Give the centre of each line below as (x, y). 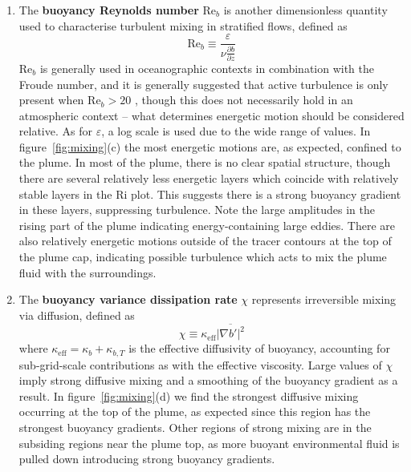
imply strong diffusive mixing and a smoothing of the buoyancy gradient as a (208, 380)
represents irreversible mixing (324, 299)
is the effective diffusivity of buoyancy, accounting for (259, 348)
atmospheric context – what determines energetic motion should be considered (212, 115)
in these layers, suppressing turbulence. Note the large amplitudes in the (197, 210)
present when (51, 100)
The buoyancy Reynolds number (109, 10)
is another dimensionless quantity (305, 10)
